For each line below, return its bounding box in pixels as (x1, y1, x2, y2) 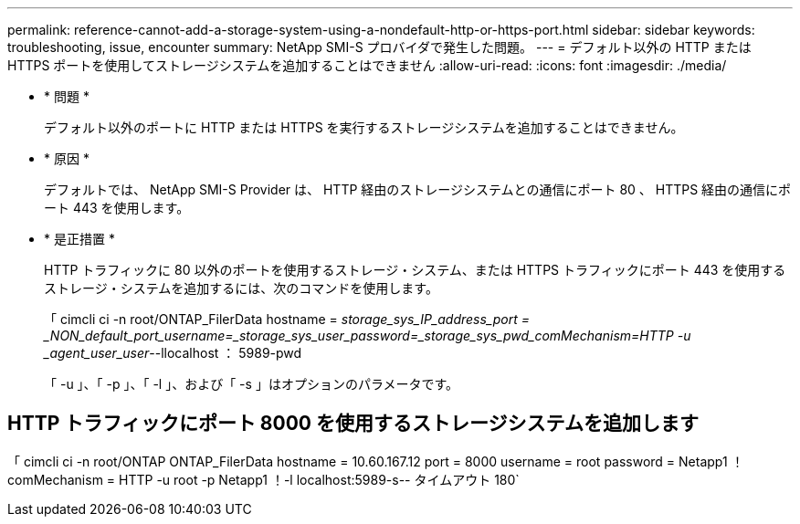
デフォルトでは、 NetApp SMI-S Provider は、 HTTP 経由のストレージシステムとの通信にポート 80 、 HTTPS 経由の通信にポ (44, 182, 792, 197)
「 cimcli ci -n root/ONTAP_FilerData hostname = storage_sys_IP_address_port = (44, 311, 530, 327)
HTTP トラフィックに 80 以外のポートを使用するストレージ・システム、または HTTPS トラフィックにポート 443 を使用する (44, 262, 786, 278)
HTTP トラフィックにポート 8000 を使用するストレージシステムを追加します (7, 412, 699, 435)
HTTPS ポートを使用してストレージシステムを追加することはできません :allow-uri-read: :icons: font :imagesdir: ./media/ (7, 58, 727, 73)
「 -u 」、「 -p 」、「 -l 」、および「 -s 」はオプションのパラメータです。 (44, 376, 459, 392)
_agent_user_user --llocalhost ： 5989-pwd (44, 345, 302, 361)
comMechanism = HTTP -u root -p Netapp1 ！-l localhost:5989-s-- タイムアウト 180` (7, 471, 520, 487)
